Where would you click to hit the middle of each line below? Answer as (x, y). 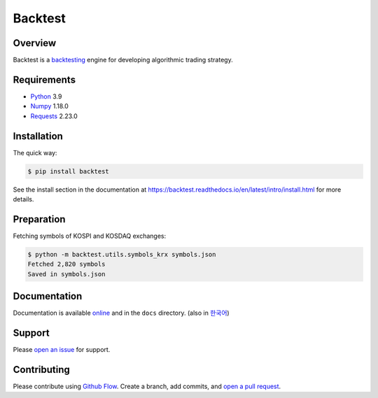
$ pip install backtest (69, 171)
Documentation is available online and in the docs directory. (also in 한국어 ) (121, 313)
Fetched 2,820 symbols (66, 264)
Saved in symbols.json (66, 274)
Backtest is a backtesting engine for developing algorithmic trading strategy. (123, 60)
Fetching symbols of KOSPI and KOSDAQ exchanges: (90, 236)
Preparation (39, 219)
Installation (38, 136)
